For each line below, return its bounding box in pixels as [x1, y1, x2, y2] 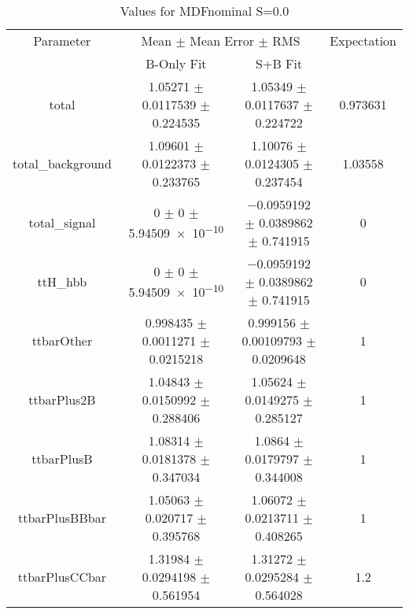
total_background [13, 154, 112, 172]
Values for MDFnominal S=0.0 [120, 2, 289, 20]
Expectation [330, 31, 396, 50]
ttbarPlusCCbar [17, 568, 107, 586]
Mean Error [190, 31, 255, 50]
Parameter [33, 31, 91, 50]
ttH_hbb [37, 272, 87, 290]
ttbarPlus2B [28, 390, 96, 409]
